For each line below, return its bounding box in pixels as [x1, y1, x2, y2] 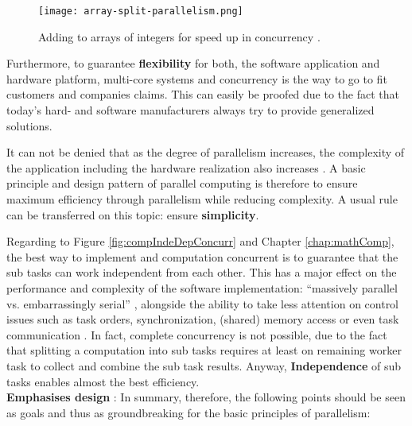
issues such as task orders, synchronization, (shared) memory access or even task [6, 311, 399, 327]
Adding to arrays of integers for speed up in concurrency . [38, 28, 321, 45]
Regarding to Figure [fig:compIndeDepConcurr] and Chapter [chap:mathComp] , [6, 233, 395, 250]
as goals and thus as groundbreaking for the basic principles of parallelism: [6, 404, 371, 420]
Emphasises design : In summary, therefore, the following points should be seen [6, 389, 406, 405]
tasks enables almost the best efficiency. [6, 373, 200, 389]
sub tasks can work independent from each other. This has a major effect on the [6, 264, 397, 281]
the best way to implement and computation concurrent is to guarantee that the [6, 248, 398, 265]
